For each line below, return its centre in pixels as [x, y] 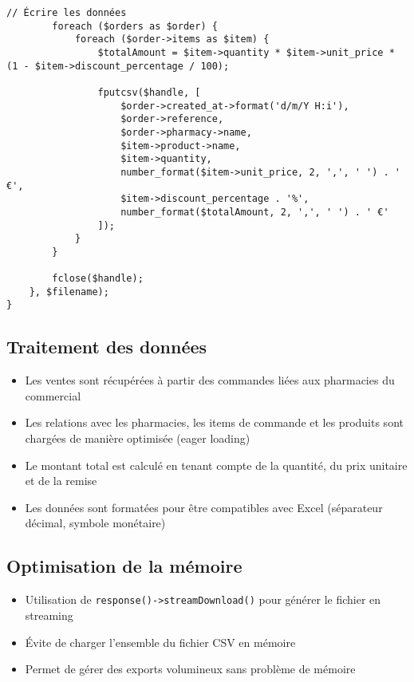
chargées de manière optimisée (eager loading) [138, 438]
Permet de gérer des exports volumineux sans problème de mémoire [190, 669]
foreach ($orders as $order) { [135, 26]
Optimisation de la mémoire [124, 566]
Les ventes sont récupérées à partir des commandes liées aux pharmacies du [210, 380]
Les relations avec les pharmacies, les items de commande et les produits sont [214, 422]
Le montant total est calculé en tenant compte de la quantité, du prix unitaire [216, 465]
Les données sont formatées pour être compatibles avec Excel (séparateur [204, 507]
